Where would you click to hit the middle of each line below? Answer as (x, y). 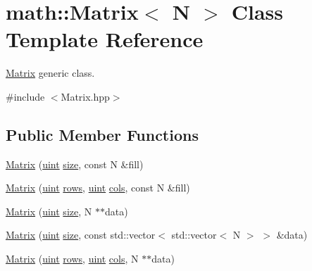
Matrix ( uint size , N (49, 211)
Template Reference (105, 39)
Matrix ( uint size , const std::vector (81, 235)
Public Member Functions (102, 134)
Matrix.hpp (85, 96)
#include (25, 96)
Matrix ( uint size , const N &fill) (75, 164)
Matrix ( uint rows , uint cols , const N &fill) (98, 188)
